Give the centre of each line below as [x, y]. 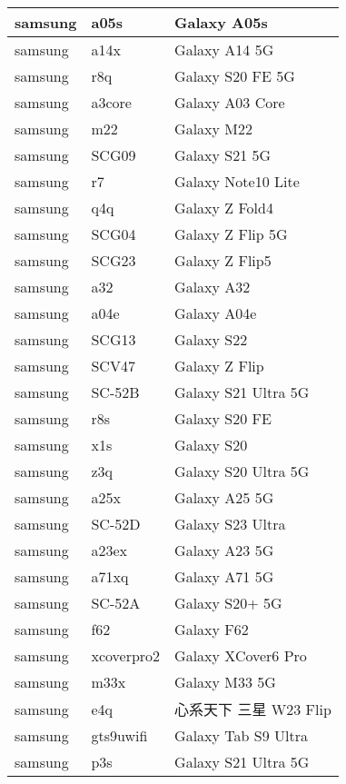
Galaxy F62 [212, 629]
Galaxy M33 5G [225, 682]
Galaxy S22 [211, 339]
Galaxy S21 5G [223, 155]
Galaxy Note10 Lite [237, 181]
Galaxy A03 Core [230, 102]
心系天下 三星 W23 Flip [253, 709]
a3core [111, 102]
